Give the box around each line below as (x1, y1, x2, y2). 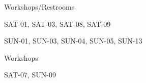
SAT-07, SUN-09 (4, 69, 56, 80)
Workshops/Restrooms (4, 2, 75, 12)
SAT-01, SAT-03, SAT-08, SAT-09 (4, 18, 111, 29)
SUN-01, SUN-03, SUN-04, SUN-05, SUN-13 (4, 35, 142, 46)
